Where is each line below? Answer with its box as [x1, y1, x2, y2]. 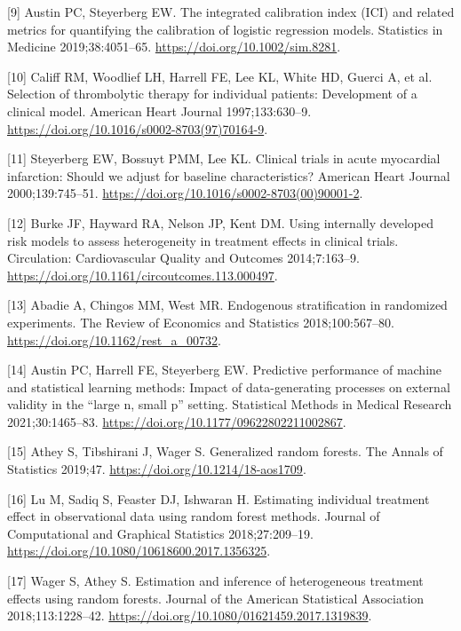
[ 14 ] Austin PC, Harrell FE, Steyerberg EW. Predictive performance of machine [7, 360, 442, 379]
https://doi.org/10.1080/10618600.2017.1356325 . [7, 541, 271, 560]
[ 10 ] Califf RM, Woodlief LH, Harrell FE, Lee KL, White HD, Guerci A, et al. [7, 67, 433, 85]
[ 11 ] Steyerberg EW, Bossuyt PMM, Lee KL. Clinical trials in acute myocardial [7, 149, 441, 168]
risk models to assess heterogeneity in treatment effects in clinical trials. [7, 231, 399, 249]
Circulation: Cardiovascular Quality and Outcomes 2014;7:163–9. [7, 248, 360, 267]
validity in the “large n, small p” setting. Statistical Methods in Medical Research [7, 395, 452, 414]
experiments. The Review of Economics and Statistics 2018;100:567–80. [7, 312, 394, 331]
